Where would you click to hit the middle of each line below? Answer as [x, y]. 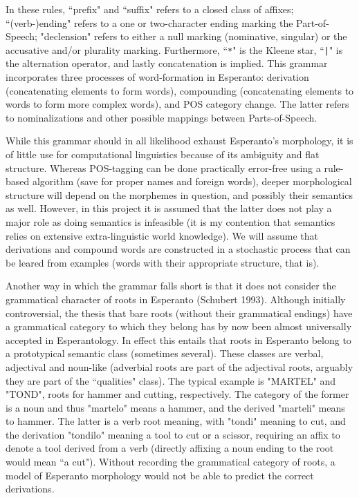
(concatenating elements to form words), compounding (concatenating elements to [180, 90]
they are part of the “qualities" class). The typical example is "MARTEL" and [171, 380]
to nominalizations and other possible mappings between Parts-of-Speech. [162, 117]
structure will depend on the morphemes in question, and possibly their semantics [179, 194]
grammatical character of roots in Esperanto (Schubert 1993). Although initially [176, 299]
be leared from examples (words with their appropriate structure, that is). [163, 262]
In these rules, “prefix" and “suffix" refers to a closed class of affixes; [150, 9]
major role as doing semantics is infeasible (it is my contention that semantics [171, 221]
